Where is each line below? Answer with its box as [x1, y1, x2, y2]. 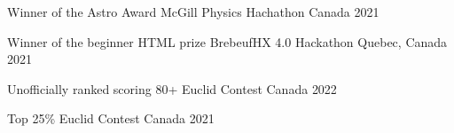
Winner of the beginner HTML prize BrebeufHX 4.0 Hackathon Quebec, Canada [7, 32, 448, 51]
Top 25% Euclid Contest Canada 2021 [7, 109, 215, 128]
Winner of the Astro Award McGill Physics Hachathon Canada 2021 [7, 3, 380, 20]
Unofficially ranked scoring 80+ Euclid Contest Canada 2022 [7, 79, 337, 98]
